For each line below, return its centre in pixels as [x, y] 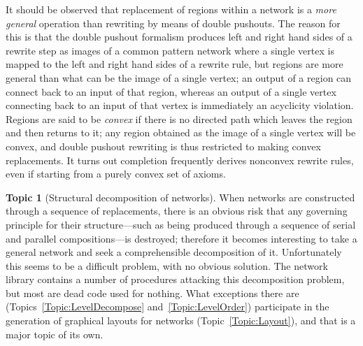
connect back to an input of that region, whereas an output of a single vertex [171, 91]
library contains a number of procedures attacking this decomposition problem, [175, 279]
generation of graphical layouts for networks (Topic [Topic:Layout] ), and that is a [181, 320]
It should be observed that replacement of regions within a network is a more [171, 9]
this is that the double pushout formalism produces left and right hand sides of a [179, 37]
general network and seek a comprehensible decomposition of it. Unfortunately [174, 252]
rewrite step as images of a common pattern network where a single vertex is [170, 50]
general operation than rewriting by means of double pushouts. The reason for [173, 23]
